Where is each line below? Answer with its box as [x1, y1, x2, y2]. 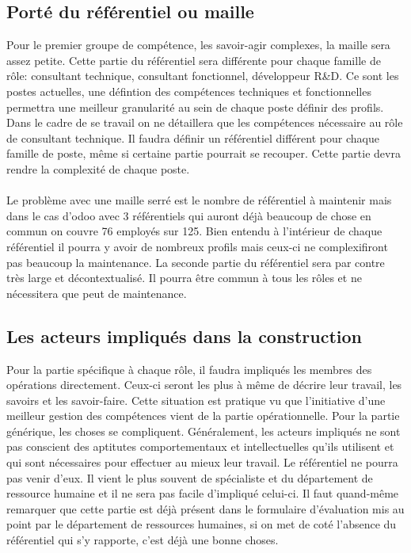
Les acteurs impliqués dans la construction [6, 323, 362, 348]
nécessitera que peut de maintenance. [6, 284, 187, 301]
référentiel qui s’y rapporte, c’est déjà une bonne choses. [6, 532, 279, 548]
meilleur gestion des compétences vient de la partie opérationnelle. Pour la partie [6, 407, 400, 424]
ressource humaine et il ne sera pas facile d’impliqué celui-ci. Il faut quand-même [6, 485, 399, 502]
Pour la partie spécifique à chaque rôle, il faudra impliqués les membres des [6, 360, 372, 377]
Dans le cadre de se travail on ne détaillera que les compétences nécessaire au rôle [6, 114, 403, 131]
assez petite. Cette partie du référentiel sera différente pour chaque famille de [6, 51, 381, 68]
